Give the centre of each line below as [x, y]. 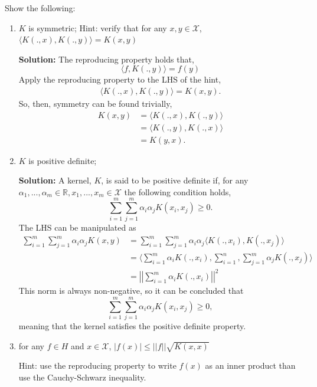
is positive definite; [63, 160]
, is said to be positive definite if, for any [175, 180]
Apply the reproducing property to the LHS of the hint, [120, 79]
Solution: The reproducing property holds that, [106, 59]
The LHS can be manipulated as [77, 227]
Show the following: [40, 8]
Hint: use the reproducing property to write [97, 365]
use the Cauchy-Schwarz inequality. [82, 377]
